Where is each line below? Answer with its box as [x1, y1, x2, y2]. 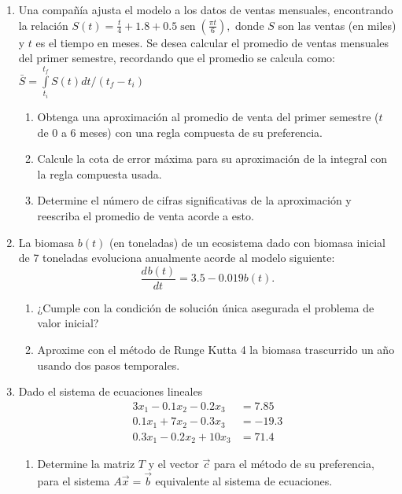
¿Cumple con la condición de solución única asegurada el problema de [37, 299, 374, 315]
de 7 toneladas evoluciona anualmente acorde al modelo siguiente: [18, 249, 335, 266]
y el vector [148, 455, 199, 472]
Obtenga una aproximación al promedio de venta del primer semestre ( [37, 108, 379, 124]
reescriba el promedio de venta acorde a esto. [37, 207, 254, 223]
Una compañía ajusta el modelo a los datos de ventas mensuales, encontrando [18, 2, 393, 17]
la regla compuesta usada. [37, 165, 162, 182]
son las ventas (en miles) [278, 17, 396, 33]
